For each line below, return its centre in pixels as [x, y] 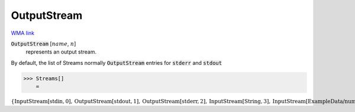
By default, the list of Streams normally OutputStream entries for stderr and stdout [116, 62]
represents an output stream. [61, 52]
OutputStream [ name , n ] [43, 44]
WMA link [23, 33]
